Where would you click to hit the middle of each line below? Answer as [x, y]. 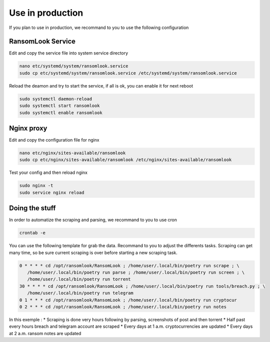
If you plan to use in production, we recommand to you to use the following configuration [99, 28]
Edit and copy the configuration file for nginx [54, 140]
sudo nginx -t [36, 186]
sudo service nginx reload [52, 192]
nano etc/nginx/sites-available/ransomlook [73, 153]
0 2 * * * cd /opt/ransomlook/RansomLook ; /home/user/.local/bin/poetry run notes [123, 307]
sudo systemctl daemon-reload [56, 99]
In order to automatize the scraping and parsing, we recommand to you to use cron [93, 220]
